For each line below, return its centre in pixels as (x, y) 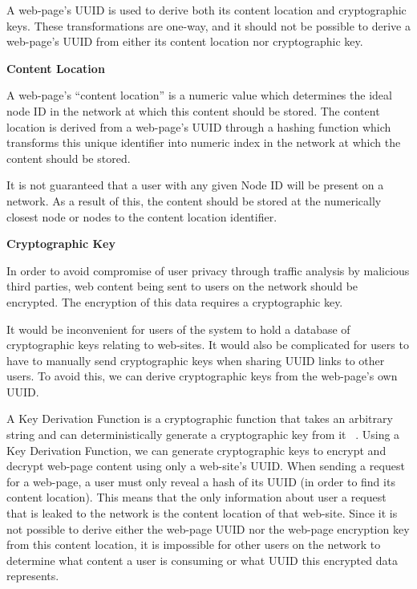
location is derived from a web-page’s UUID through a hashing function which (199, 126)
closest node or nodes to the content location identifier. (142, 216)
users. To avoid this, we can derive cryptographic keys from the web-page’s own (202, 376)
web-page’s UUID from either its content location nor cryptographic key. (185, 41)
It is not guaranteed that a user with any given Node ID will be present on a (195, 185)
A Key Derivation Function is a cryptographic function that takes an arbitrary (200, 418)
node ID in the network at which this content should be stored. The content (193, 110)
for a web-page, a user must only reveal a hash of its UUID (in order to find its (201, 481)
